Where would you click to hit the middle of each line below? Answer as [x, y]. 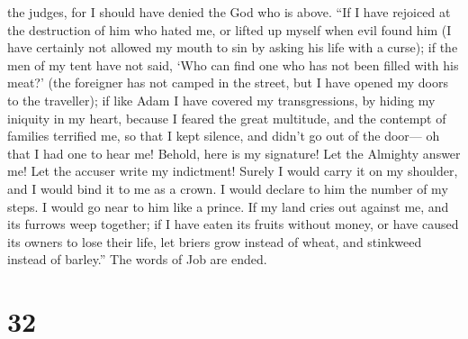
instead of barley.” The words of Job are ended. [137, 259]
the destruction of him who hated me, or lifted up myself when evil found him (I [229, 29]
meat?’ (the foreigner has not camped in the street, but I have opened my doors [228, 82]
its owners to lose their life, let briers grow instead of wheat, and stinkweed [215, 241]
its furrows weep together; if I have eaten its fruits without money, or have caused [233, 224]
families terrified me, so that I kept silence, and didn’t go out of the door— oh [224, 136]
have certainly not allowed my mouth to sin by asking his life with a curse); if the [233, 47]
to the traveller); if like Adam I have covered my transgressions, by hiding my [221, 100]
